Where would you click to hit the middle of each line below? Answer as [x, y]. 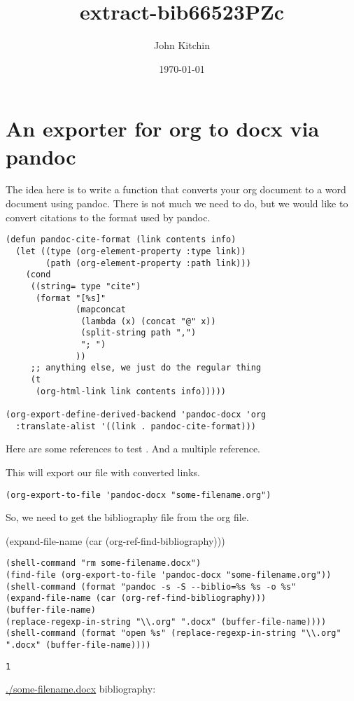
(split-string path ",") [139, 333]
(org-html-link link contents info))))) [130, 391]
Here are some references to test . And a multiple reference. [133, 449]
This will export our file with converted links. [103, 472]
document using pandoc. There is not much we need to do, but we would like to [177, 203]
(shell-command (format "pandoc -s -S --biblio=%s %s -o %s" [151, 587]
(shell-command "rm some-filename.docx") [104, 563]
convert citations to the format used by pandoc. [108, 217]
